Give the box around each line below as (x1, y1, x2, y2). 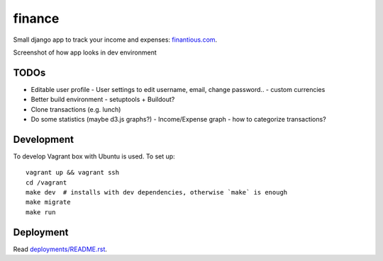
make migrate (26, 198, 71, 207)
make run (26, 208, 56, 216)
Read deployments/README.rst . (13, 245, 108, 253)
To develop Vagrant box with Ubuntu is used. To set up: (13, 152, 175, 161)
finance (13, 11, 60, 26)
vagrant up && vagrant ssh (26, 168, 120, 177)
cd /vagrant (26, 178, 67, 187)
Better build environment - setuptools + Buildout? (30, 95, 175, 104)
